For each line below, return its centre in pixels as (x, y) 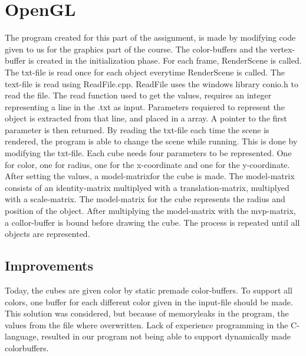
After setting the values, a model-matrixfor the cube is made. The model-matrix (150, 176)
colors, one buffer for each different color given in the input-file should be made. (149, 301)
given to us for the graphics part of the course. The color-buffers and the (136, 49)
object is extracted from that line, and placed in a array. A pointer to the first (146, 118)
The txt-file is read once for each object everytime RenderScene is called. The (145, 72)
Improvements (49, 266)
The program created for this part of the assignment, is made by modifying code (150, 37)
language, (22, 336)
